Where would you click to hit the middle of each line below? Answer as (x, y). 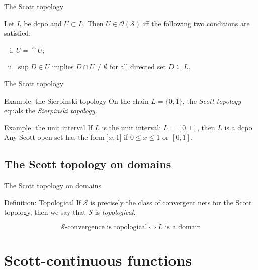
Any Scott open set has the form (54, 137)
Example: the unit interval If (48, 127)
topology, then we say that (45, 212)
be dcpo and (43, 23)
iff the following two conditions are (196, 23)
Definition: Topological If (43, 202)
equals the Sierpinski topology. (51, 110)
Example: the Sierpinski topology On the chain (76, 100)
